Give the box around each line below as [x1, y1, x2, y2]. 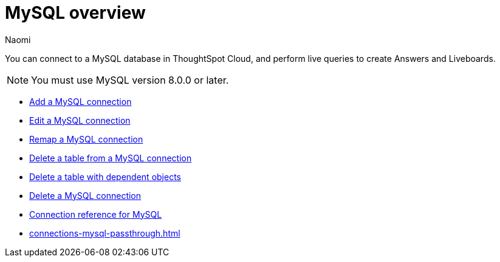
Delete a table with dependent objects [29, 171, 181, 182]
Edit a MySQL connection [29, 115, 131, 126]
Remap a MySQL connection [29, 133, 143, 144]
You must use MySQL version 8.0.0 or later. [31, 73, 229, 86]
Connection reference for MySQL [29, 209, 162, 220]
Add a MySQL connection [29, 96, 132, 107]
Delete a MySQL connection [29, 190, 142, 201]
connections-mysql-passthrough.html [29, 227, 180, 238]
